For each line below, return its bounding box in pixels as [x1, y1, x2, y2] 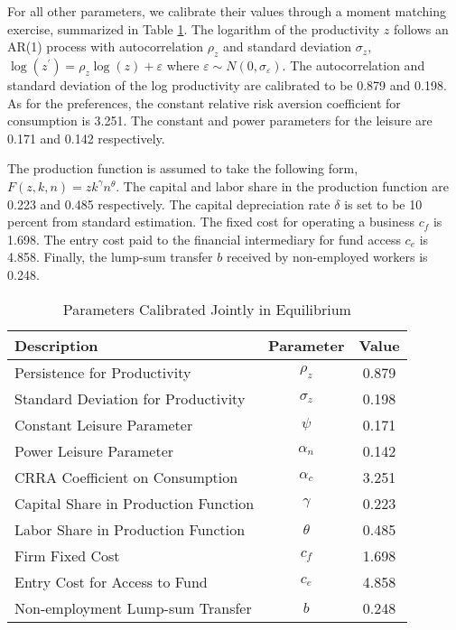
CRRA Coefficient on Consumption [14, 466, 238, 487]
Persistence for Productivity [14, 361, 191, 383]
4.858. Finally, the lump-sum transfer [7, 247, 213, 266]
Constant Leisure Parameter [14, 413, 193, 435]
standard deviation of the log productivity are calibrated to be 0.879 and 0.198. [7, 75, 447, 94]
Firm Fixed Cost [14, 544, 120, 566]
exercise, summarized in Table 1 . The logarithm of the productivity [7, 19, 380, 38]
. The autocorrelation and [282, 55, 425, 74]
